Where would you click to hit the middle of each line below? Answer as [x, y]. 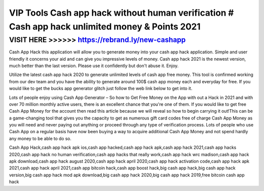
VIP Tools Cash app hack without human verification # [121, 13]
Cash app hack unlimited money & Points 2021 [105, 26]
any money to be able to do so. [40, 138]
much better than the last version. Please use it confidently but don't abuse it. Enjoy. [94, 66]
